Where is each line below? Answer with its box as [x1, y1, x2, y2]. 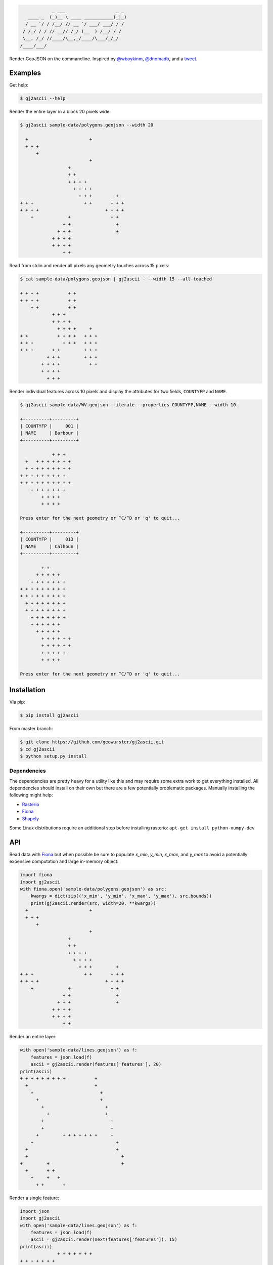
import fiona [20, 872, 53, 878]
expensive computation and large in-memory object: [9, 858, 119, 865]
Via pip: [9, 699, 25, 705]
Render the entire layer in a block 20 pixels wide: [9, 109, 111, 115]
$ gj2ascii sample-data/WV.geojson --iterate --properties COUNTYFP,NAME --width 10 [20, 402, 236, 407]
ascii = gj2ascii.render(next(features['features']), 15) [30, 1237, 177, 1242]
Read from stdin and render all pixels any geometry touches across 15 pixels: [9, 263, 169, 269]
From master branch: [9, 726, 53, 732]
